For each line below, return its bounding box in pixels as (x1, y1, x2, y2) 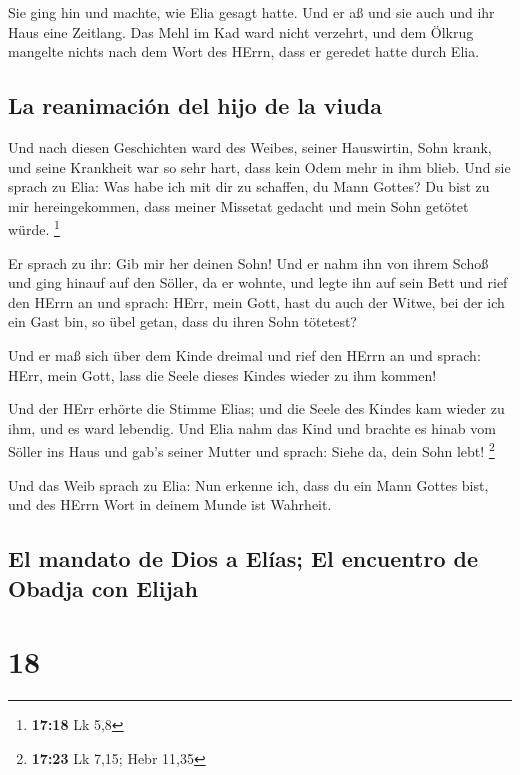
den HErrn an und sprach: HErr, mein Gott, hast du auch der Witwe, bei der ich (8, 291, 505, 312)
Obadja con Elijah (8, 572, 198, 603)
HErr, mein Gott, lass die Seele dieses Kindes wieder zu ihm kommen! (8, 364, 437, 385)
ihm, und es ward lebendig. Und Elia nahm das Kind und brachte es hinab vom (8, 417, 496, 438)
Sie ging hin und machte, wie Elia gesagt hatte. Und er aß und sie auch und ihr (8, 2, 495, 22)
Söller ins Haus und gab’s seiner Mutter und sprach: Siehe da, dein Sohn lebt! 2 (8, 438, 495, 462)
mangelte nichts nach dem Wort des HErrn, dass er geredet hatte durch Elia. (8, 41, 480, 62)
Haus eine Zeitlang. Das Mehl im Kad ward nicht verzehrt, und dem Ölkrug (8, 21, 474, 42)
